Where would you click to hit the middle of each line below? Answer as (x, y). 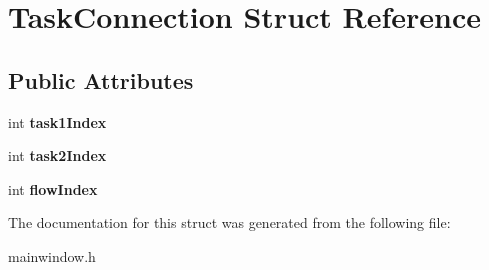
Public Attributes (101, 79)
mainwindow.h (52, 255)
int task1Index (57, 121)
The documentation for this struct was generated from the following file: (229, 222)
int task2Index (57, 155)
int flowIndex (53, 188)
